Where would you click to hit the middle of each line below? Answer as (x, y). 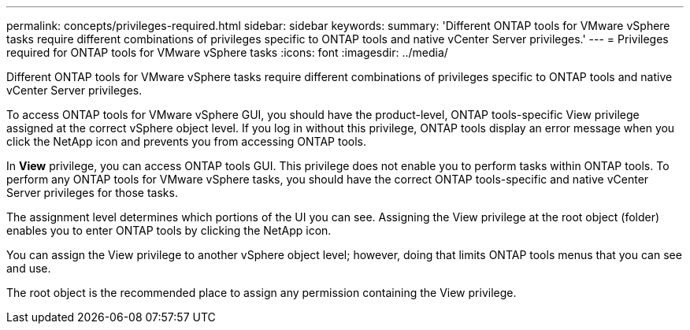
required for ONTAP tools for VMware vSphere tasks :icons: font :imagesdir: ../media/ (227, 52)
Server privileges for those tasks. (92, 193)
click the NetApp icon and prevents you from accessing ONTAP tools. (187, 141)
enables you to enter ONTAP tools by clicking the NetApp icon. (169, 230)
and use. (29, 268)
